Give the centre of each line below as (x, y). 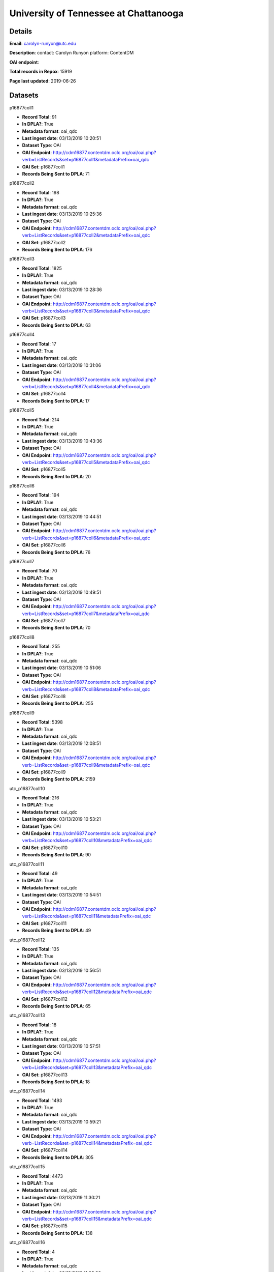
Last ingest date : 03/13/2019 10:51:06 (62, 668)
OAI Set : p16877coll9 (44, 772)
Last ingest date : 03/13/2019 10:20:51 (62, 138)
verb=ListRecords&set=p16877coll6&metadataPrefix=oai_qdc (86, 538)
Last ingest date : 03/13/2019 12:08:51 (61, 743)
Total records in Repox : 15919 (41, 72)
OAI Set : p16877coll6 (44, 545)
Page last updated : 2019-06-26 (43, 81)
